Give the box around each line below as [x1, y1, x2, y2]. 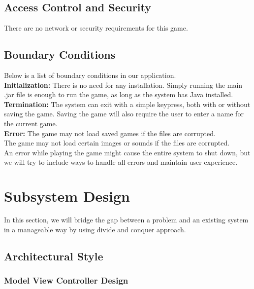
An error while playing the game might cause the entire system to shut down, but [4, 147, 251, 157]
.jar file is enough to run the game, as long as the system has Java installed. [4, 89, 233, 100]
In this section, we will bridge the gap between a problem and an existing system [4, 215, 249, 225]
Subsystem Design [4, 186, 130, 206]
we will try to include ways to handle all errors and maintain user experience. [4, 157, 238, 167]
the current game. [4, 118, 58, 128]
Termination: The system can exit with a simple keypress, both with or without [4, 99, 251, 109]
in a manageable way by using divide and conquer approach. [4, 224, 186, 234]
